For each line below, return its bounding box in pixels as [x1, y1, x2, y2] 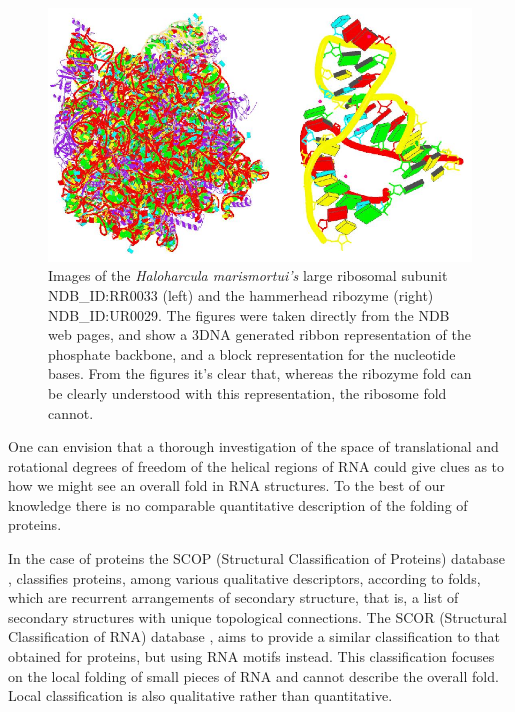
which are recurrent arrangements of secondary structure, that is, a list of [8, 587, 459, 608]
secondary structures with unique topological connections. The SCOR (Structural [8, 606, 507, 627]
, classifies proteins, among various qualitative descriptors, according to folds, [8, 567, 481, 588]
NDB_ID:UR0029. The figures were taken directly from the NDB [48, 304, 450, 325]
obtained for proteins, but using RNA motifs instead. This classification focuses [8, 646, 495, 667]
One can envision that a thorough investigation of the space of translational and [8, 436, 499, 457]
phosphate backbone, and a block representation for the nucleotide [48, 343, 456, 364]
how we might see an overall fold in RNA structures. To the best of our [8, 475, 445, 496]
